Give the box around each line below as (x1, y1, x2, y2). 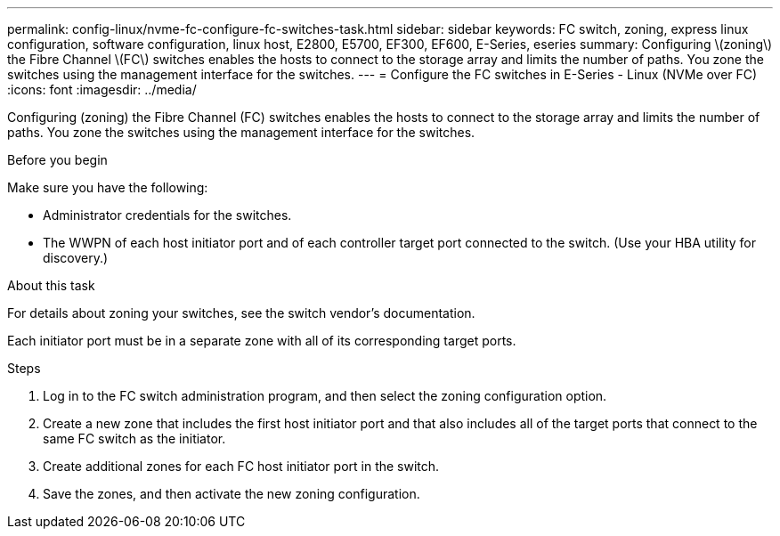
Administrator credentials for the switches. (43, 207, 292, 223)
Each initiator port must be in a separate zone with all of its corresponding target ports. (7, 333, 516, 348)
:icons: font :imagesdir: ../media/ (7, 82, 197, 97)
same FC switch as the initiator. (43, 431, 226, 446)
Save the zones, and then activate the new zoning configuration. (43, 486, 420, 501)
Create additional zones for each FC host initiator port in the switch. (43, 459, 440, 474)
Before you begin (7, 152, 108, 167)
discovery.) (43, 250, 109, 265)
